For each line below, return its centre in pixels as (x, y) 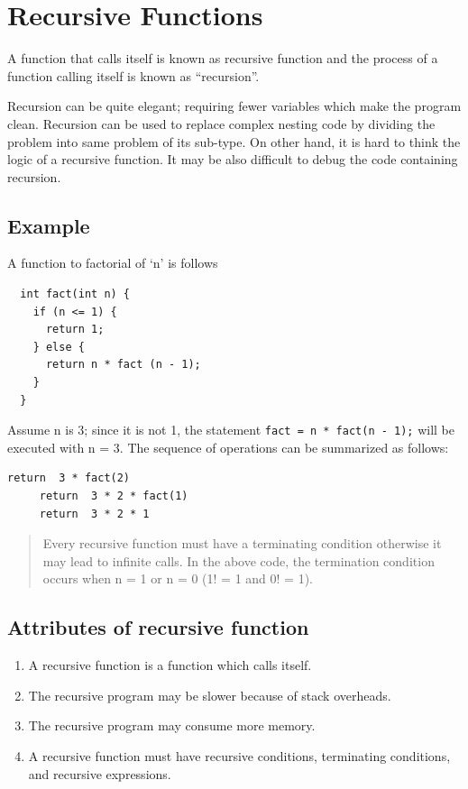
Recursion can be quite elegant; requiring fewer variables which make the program (234, 106)
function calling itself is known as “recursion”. (133, 75)
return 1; (75, 330)
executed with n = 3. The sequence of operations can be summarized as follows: (228, 447)
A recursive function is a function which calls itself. (170, 665)
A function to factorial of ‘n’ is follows (113, 263)
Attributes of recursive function (158, 627)
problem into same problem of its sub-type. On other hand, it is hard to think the (234, 141)
